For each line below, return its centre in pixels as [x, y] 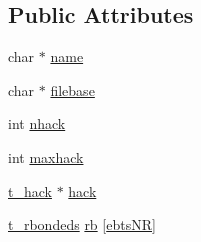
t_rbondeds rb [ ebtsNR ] [82, 224]
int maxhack [46, 156]
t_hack [30, 190]
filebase [72, 89]
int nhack [37, 123]
